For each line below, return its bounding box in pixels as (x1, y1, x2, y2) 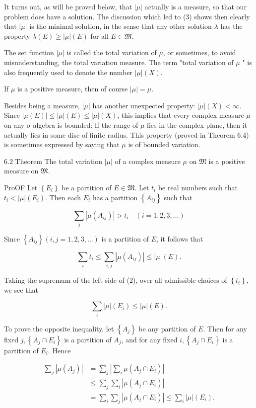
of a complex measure (115, 156, 181, 166)
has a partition (92, 192, 138, 202)
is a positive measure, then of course (17, 83, 128, 94)
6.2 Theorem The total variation (4, 156, 103, 166)
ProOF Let (4, 182, 38, 192)
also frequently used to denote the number (4, 67, 132, 77)
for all (90, 30, 109, 41)
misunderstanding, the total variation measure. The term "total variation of (4, 57, 234, 67)
